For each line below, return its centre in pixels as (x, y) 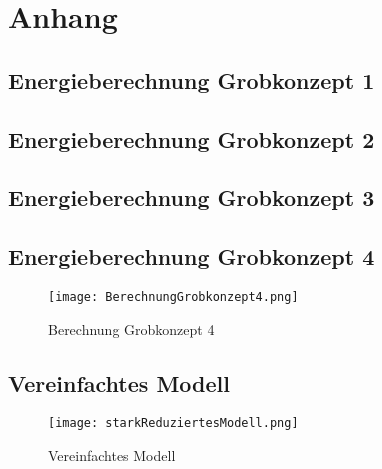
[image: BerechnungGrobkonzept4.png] (173, 296)
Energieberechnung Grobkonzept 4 (191, 256)
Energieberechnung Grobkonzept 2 (191, 138)
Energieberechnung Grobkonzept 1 (191, 79)
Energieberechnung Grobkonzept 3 (191, 197)
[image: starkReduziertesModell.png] (173, 423)
